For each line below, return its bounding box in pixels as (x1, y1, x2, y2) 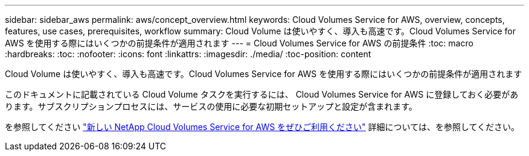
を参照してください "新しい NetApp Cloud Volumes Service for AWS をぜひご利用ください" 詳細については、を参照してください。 (5, 122, 520, 132)
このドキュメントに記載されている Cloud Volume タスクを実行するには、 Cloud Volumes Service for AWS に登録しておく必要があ (5, 89, 519, 99)
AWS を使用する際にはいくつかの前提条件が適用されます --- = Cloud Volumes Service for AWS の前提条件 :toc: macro (5, 38, 473, 48)
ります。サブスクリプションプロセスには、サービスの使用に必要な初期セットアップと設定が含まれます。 (5, 101, 417, 111)
